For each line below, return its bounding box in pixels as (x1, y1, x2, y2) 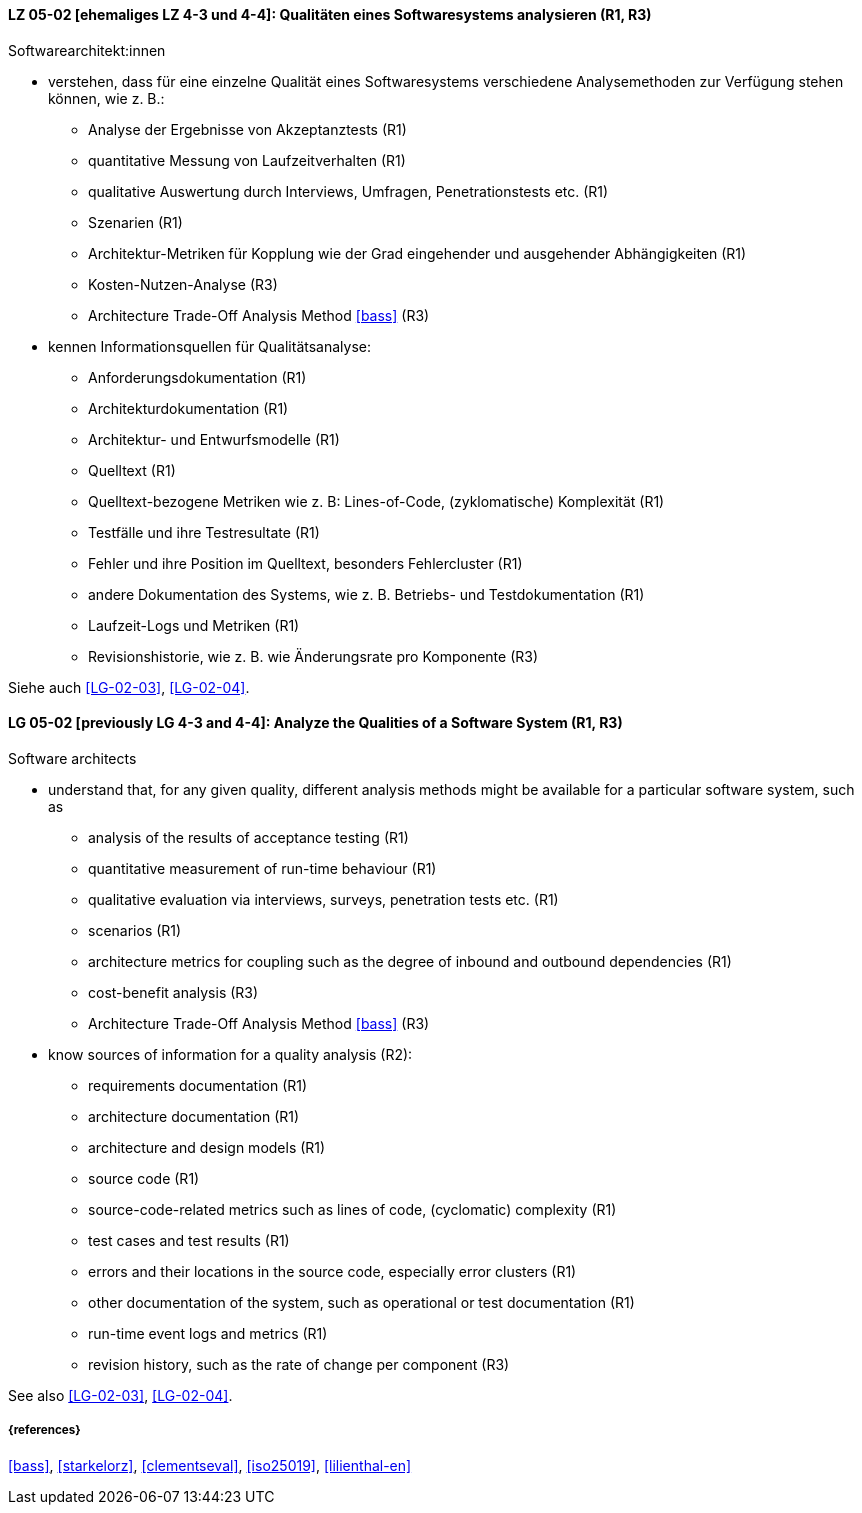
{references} (8, 1423, 81, 1438)
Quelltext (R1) (88, 461, 176, 479)
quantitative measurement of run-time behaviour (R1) (88, 859, 437, 877)
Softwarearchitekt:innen (8, 41, 166, 59)
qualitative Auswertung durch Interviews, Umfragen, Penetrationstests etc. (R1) (88, 182, 609, 200)
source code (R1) (88, 1169, 200, 1187)
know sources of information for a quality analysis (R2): (48, 1045, 413, 1063)
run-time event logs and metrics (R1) (88, 1324, 328, 1342)
